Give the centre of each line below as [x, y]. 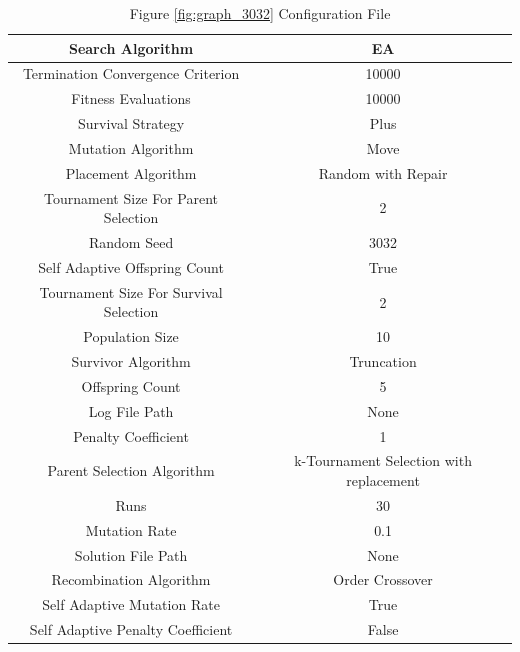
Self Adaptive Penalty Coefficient [131, 629]
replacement [383, 480]
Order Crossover [383, 579]
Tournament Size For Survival [131, 291]
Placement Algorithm [131, 172]
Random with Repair [383, 172]
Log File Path [131, 410]
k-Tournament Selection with [383, 460]
